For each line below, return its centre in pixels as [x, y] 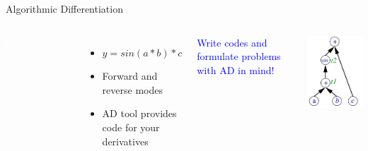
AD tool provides [139, 113]
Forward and [130, 76]
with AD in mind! [236, 70]
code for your [131, 127]
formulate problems [239, 56]
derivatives [125, 141]
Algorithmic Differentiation [64, 8]
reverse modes [132, 89]
